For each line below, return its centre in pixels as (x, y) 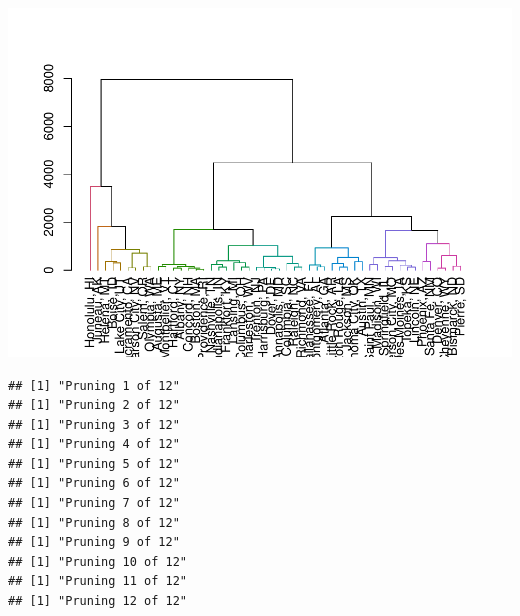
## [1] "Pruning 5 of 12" (94, 463)
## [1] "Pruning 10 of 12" (97, 561)
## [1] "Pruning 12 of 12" (97, 601)
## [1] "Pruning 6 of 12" (94, 483)
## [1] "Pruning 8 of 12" (94, 522)
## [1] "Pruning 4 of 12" (94, 444)
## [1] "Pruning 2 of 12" (94, 405)
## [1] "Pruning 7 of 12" (94, 503)
